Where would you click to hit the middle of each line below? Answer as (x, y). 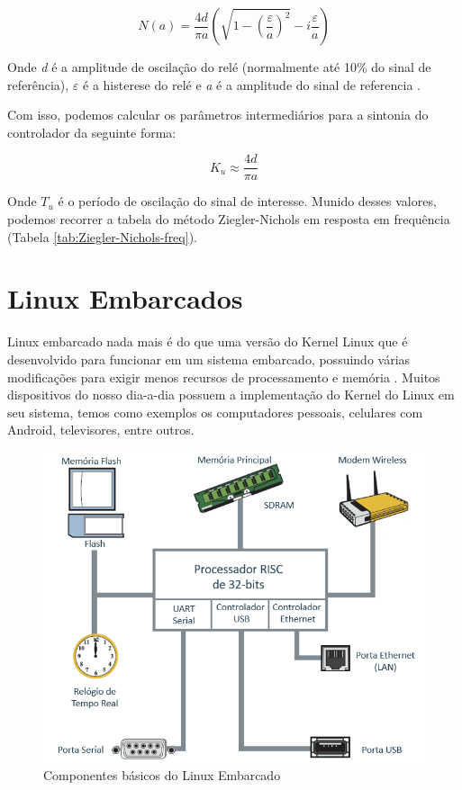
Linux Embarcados (125, 298)
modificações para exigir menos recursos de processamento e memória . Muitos (224, 377)
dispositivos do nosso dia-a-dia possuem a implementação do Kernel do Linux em (231, 395)
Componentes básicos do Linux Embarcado (162, 775)
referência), (38, 84)
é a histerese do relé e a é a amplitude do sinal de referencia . (252, 84)
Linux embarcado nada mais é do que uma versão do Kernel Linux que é (208, 341)
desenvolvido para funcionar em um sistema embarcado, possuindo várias (209, 359)
